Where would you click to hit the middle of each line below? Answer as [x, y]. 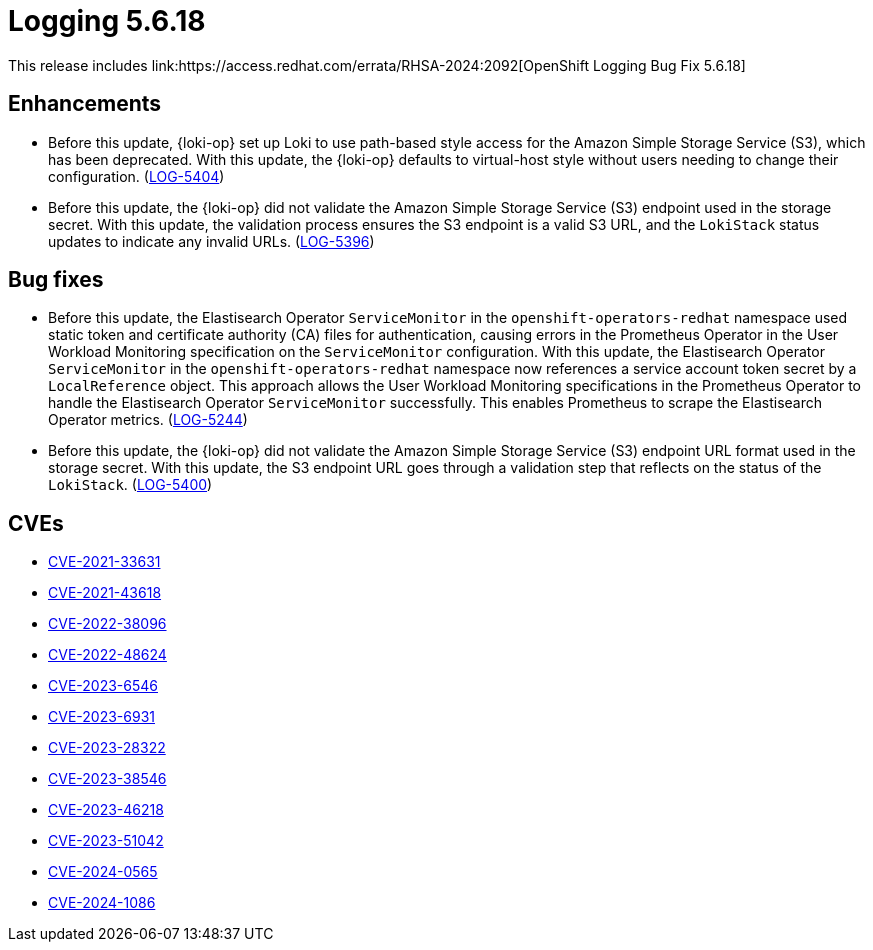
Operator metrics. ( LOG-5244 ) [148, 420]
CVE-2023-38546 [107, 779]
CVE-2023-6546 [103, 686]
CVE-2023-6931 [101, 717]
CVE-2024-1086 [102, 903]
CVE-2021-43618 [105, 593]
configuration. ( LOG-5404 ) [136, 176]
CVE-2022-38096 [107, 624]
